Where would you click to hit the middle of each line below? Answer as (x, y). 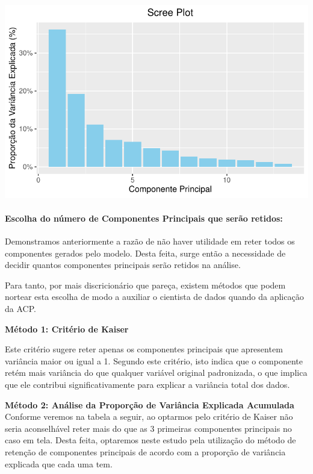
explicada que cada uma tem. (59, 463)
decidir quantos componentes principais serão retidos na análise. (123, 265)
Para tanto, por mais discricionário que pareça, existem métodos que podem (145, 285)
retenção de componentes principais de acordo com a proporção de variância (145, 452)
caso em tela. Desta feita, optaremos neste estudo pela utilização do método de (150, 440)
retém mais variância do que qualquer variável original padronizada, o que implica (156, 373)
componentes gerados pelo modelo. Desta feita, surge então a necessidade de (145, 253)
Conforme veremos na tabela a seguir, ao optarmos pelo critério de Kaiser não (149, 416)
